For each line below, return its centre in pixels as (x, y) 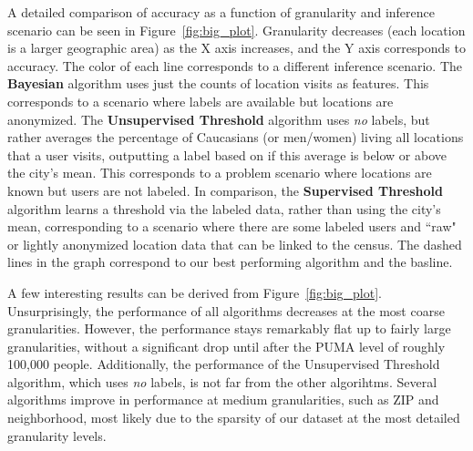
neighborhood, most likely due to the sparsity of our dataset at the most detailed (234, 418)
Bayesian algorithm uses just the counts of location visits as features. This (218, 83)
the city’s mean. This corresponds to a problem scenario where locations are (220, 173)
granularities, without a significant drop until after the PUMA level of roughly (226, 346)
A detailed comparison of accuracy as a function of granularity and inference (221, 12)
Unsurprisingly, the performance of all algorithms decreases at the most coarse (226, 310)
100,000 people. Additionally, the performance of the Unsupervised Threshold (224, 364)
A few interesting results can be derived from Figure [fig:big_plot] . (195, 292)
